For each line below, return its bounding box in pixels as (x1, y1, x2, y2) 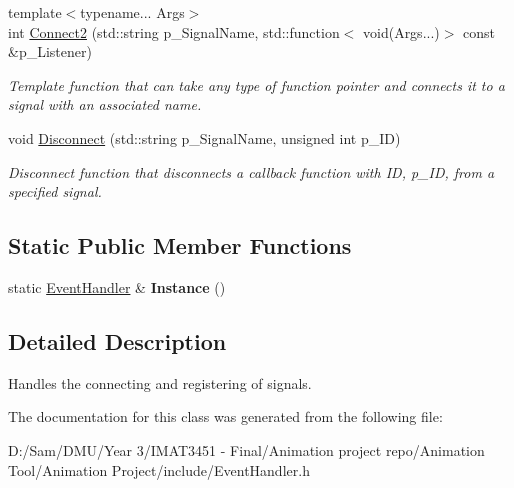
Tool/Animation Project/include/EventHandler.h (8, 459, 310, 480)
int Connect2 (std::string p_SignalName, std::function (8, 21, 340, 42)
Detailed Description (8, 325, 227, 356)
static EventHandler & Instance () (8, 276, 226, 297)
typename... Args (80, 2, 185, 22)
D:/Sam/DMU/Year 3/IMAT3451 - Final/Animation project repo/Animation (8, 439, 485, 460)
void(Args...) (363, 21, 440, 42)
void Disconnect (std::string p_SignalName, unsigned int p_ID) (8, 127, 401, 148)
